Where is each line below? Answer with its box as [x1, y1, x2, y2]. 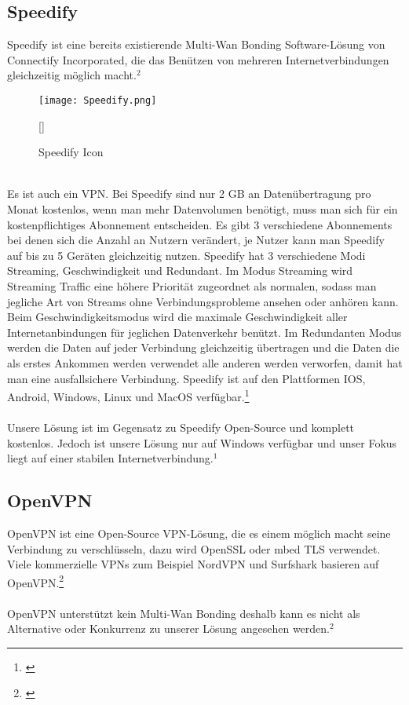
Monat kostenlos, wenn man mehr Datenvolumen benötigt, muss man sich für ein [7, 201, 398, 217]
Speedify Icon [38, 144, 104, 160]
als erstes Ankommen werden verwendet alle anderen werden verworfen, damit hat [7, 354, 403, 371]
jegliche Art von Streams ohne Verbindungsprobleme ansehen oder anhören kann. [7, 293, 399, 309]
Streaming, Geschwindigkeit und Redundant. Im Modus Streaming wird [7, 262, 353, 279]
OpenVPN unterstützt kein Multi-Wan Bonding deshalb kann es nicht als [7, 605, 360, 621]
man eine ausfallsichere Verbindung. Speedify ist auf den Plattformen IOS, [7, 370, 366, 386]
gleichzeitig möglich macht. [7, 67, 137, 83]
